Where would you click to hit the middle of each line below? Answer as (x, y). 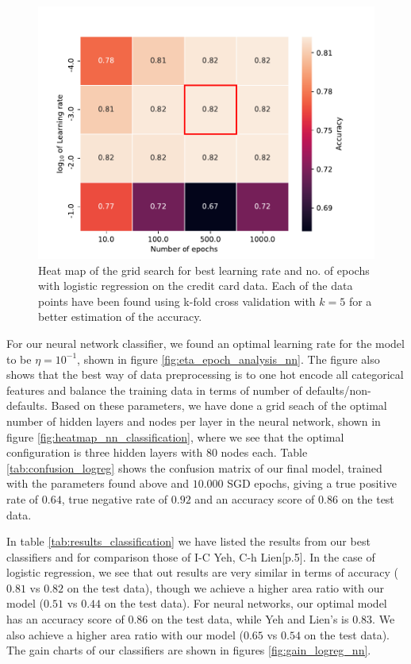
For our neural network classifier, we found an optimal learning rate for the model (205, 343)
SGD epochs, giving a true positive (312, 483)
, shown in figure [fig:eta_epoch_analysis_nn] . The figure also (229, 359)
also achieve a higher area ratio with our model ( (125, 634)
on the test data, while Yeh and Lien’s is (250, 619)
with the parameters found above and (98, 483)
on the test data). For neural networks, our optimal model (246, 603)
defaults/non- (338, 390)
